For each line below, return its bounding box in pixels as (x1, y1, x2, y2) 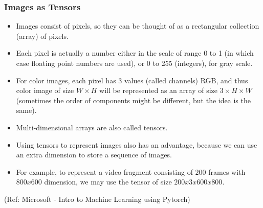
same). (16, 105, 37, 115)
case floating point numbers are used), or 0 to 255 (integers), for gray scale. (16, 58, 253, 68)
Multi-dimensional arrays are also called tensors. (16, 122, 168, 132)
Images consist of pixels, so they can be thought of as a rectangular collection (16, 20, 259, 31)
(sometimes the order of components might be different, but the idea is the (16, 95, 251, 105)
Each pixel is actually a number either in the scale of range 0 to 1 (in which (16, 48, 254, 58)
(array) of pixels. (16, 30, 69, 41)
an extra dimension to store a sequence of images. (16, 149, 172, 160)
